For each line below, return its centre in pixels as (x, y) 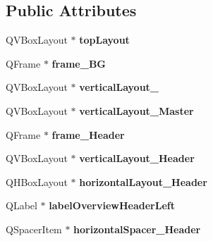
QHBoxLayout (37, 181)
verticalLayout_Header (137, 158)
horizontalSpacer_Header (137, 229)
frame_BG (79, 63)
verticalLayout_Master (136, 110)
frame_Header (88, 134)
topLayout (104, 40)
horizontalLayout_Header (143, 181)
